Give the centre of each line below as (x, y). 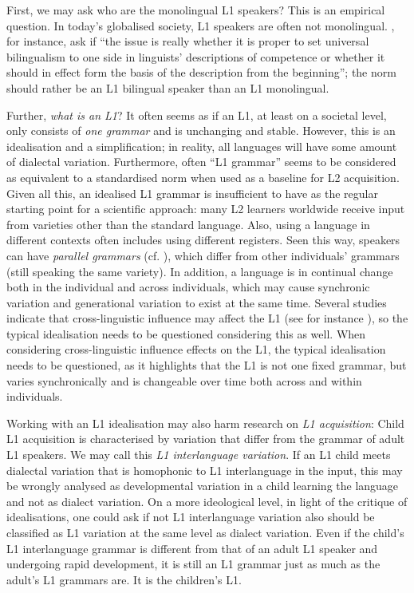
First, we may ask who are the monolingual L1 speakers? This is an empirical (196, 10)
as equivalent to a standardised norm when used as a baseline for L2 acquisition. (203, 177)
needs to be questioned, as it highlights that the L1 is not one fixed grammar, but (207, 365)
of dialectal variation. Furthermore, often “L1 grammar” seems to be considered (201, 162)
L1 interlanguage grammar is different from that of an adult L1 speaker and (192, 548)
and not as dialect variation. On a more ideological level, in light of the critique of (207, 501)
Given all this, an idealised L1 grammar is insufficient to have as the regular (192, 193)
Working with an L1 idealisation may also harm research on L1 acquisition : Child (205, 423)
